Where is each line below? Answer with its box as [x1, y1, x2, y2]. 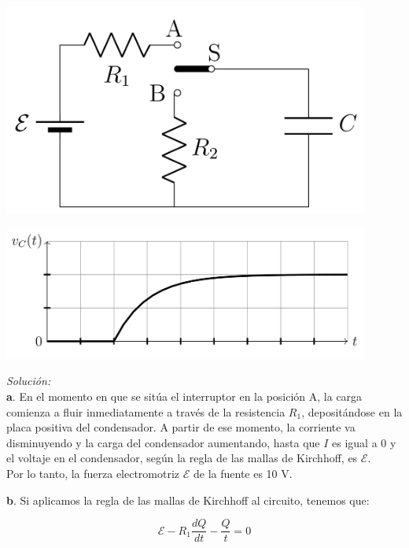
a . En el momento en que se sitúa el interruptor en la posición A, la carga [6, 387, 363, 404]
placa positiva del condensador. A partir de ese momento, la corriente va [6, 419, 356, 435]
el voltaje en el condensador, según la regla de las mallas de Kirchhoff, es [6, 450, 358, 466]
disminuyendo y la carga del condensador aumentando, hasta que [6, 434, 320, 450]
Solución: [6, 372, 51, 389]
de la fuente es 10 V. [193, 465, 293, 481]
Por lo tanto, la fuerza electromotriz [6, 465, 180, 481]
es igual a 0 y [332, 434, 396, 450]
